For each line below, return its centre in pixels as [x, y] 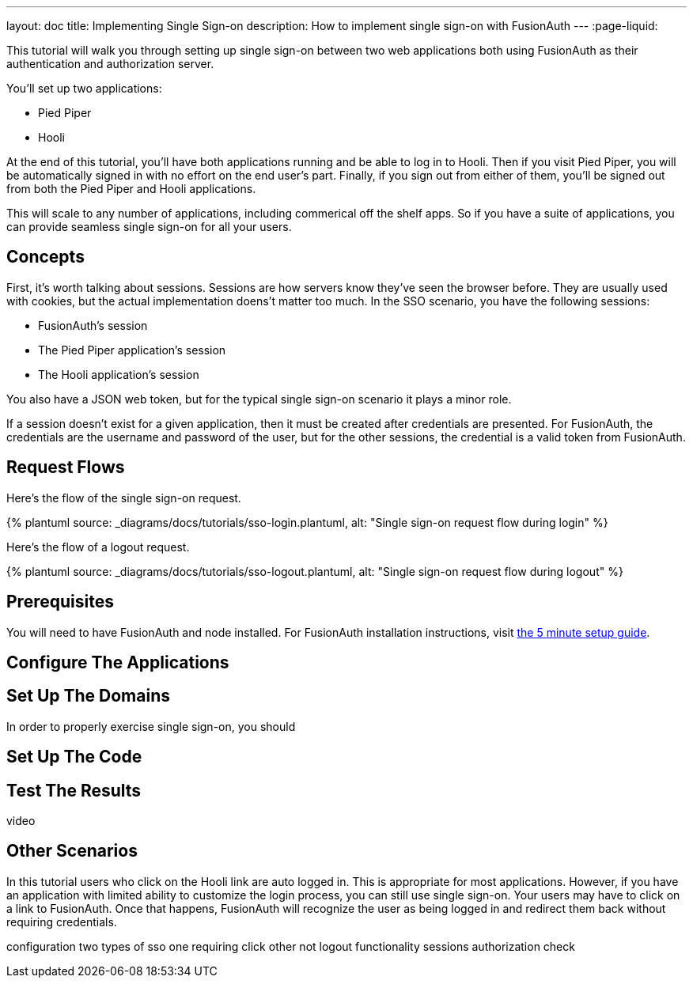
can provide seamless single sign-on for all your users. [149, 227]
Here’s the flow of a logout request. [98, 547]
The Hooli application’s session [119, 374]
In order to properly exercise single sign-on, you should [151, 726]
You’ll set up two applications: [84, 88]
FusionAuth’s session [93, 325]
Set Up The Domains [89, 696]
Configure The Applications [118, 662]
